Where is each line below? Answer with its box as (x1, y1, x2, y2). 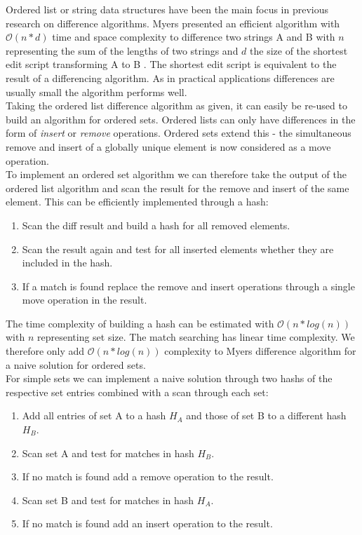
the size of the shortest (250, 43, 348, 57)
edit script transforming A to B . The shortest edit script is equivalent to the (6, 57, 337, 72)
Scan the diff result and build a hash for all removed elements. (22, 217, 290, 232)
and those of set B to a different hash (186, 408, 347, 423)
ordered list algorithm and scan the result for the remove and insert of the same (6, 180, 349, 195)
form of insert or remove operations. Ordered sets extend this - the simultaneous (6, 126, 351, 140)
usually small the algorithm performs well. (6, 84, 187, 99)
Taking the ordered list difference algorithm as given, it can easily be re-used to (6, 98, 347, 113)
